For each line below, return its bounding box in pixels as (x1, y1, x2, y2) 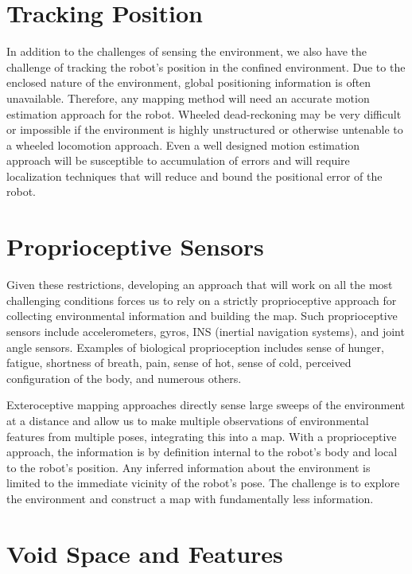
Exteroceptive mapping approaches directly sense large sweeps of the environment (6, 396, 406, 413)
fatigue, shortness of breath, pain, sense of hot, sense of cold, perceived (6, 354, 352, 371)
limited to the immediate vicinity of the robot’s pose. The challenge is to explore (6, 474, 400, 491)
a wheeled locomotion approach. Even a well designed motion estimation (6, 136, 360, 153)
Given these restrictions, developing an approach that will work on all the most (6, 276, 393, 293)
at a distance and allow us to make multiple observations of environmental (6, 412, 369, 428)
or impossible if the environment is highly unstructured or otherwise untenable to (6, 121, 403, 138)
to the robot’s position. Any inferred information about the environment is (6, 459, 371, 475)
